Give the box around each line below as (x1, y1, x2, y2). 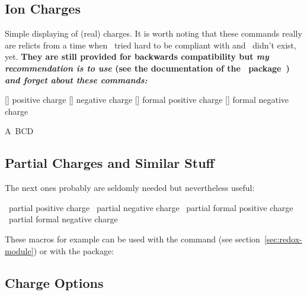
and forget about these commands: (5, 73, 148, 86)
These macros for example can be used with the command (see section (5, 232, 260, 245)
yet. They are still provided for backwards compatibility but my (5, 50, 269, 63)
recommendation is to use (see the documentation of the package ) (5, 61, 290, 74)
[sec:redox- (264, 232, 302, 245)
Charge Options (5, 273, 104, 291)
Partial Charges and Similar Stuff (5, 154, 215, 172)
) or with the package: (33, 244, 114, 257)
